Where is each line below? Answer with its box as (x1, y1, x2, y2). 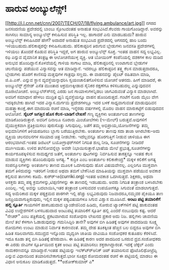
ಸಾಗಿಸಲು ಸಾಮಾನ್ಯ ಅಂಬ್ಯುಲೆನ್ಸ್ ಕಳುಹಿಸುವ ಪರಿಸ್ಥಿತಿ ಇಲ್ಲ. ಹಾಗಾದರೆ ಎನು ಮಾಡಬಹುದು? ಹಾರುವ (5, 31, 147, 37)
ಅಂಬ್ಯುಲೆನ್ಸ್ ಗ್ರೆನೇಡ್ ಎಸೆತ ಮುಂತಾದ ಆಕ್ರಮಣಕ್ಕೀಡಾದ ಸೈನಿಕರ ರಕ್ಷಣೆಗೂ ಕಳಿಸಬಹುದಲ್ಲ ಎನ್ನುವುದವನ (5, 82, 151, 88)
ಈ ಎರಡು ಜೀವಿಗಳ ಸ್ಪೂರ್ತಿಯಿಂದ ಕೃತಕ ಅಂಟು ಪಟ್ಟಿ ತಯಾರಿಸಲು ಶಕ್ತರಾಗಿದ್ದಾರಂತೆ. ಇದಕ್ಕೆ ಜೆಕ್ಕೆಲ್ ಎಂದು (5, 241, 154, 247)
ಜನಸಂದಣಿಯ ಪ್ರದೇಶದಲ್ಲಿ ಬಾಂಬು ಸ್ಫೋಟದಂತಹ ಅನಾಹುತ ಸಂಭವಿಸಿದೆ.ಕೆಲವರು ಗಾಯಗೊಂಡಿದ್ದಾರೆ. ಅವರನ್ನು (5, 26, 163, 32)
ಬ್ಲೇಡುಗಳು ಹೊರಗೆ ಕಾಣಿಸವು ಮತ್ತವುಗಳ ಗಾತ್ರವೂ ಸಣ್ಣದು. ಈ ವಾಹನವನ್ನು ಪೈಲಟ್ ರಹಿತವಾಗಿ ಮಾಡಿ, (5, 71, 150, 77)
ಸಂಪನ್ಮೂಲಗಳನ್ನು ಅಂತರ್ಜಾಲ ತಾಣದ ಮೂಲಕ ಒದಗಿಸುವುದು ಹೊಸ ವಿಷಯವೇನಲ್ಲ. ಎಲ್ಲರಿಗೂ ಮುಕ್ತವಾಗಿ (5, 162, 157, 168)
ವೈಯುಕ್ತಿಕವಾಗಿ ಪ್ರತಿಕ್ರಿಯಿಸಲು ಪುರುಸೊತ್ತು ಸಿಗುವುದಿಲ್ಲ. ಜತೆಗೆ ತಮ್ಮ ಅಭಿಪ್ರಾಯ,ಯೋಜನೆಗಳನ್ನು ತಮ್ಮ (5, 122, 149, 128)
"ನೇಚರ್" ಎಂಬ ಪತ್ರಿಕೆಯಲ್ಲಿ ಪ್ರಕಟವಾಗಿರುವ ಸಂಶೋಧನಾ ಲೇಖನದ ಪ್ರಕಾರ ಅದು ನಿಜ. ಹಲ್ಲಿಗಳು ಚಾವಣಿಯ (5, 213, 158, 219)
